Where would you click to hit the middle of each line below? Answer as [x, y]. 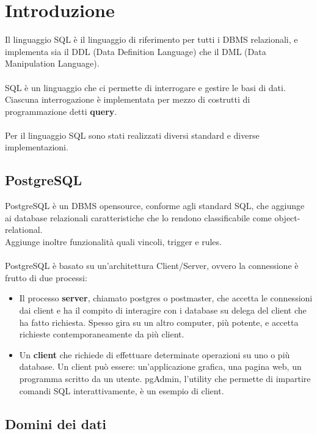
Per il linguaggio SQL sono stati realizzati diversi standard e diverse [132, 135]
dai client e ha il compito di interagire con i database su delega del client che [163, 310]
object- [287, 217]
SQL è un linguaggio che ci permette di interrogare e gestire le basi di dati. [145, 87]
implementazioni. [37, 147]
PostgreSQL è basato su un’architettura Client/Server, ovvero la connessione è [152, 266]
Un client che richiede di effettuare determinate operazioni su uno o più [155, 354]
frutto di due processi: [46, 277]
